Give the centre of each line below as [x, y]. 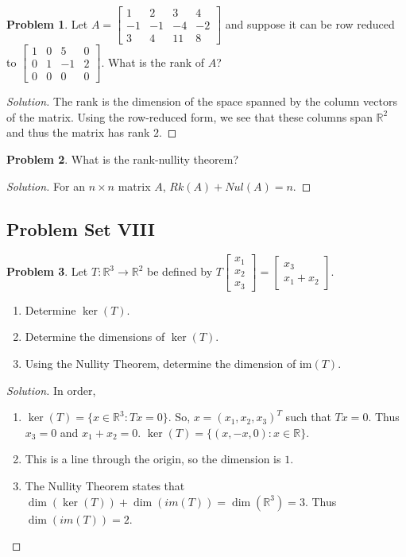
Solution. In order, [51, 390]
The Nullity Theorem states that [105, 485]
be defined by [180, 271]
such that [308, 417]
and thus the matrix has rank [78, 132]
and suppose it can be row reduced [310, 23]
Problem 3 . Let [47, 271]
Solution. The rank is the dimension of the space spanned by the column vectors [202, 101]
